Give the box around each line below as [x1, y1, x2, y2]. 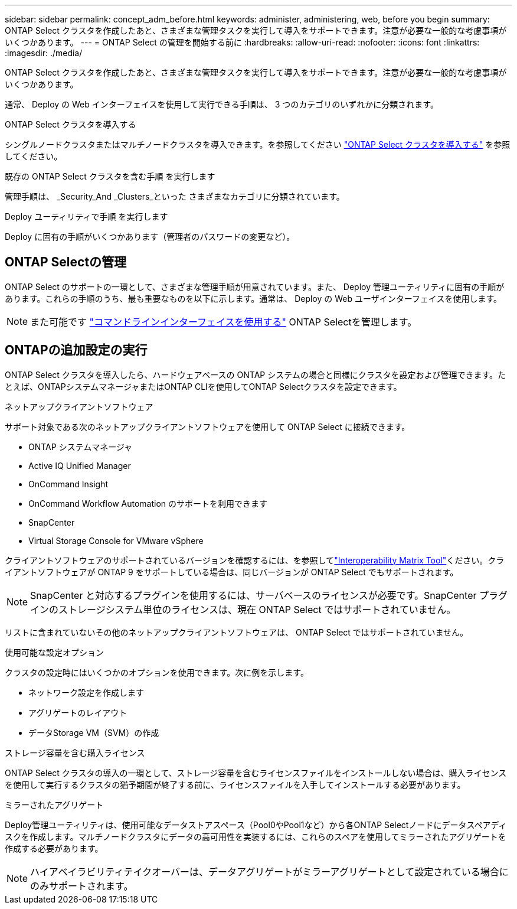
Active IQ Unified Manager [28, 460, 131, 471]
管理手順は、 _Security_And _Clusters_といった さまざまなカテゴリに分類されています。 [5, 191, 345, 201]
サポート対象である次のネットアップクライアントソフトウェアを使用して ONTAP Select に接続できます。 [5, 421, 410, 432]
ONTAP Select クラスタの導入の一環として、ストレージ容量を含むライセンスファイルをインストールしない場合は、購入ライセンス [5, 767, 507, 778]
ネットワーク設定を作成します [28, 687, 144, 698]
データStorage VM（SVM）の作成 [28, 727, 159, 738]
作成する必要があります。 [5, 843, 103, 853]
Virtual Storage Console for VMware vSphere [28, 535, 204, 546]
